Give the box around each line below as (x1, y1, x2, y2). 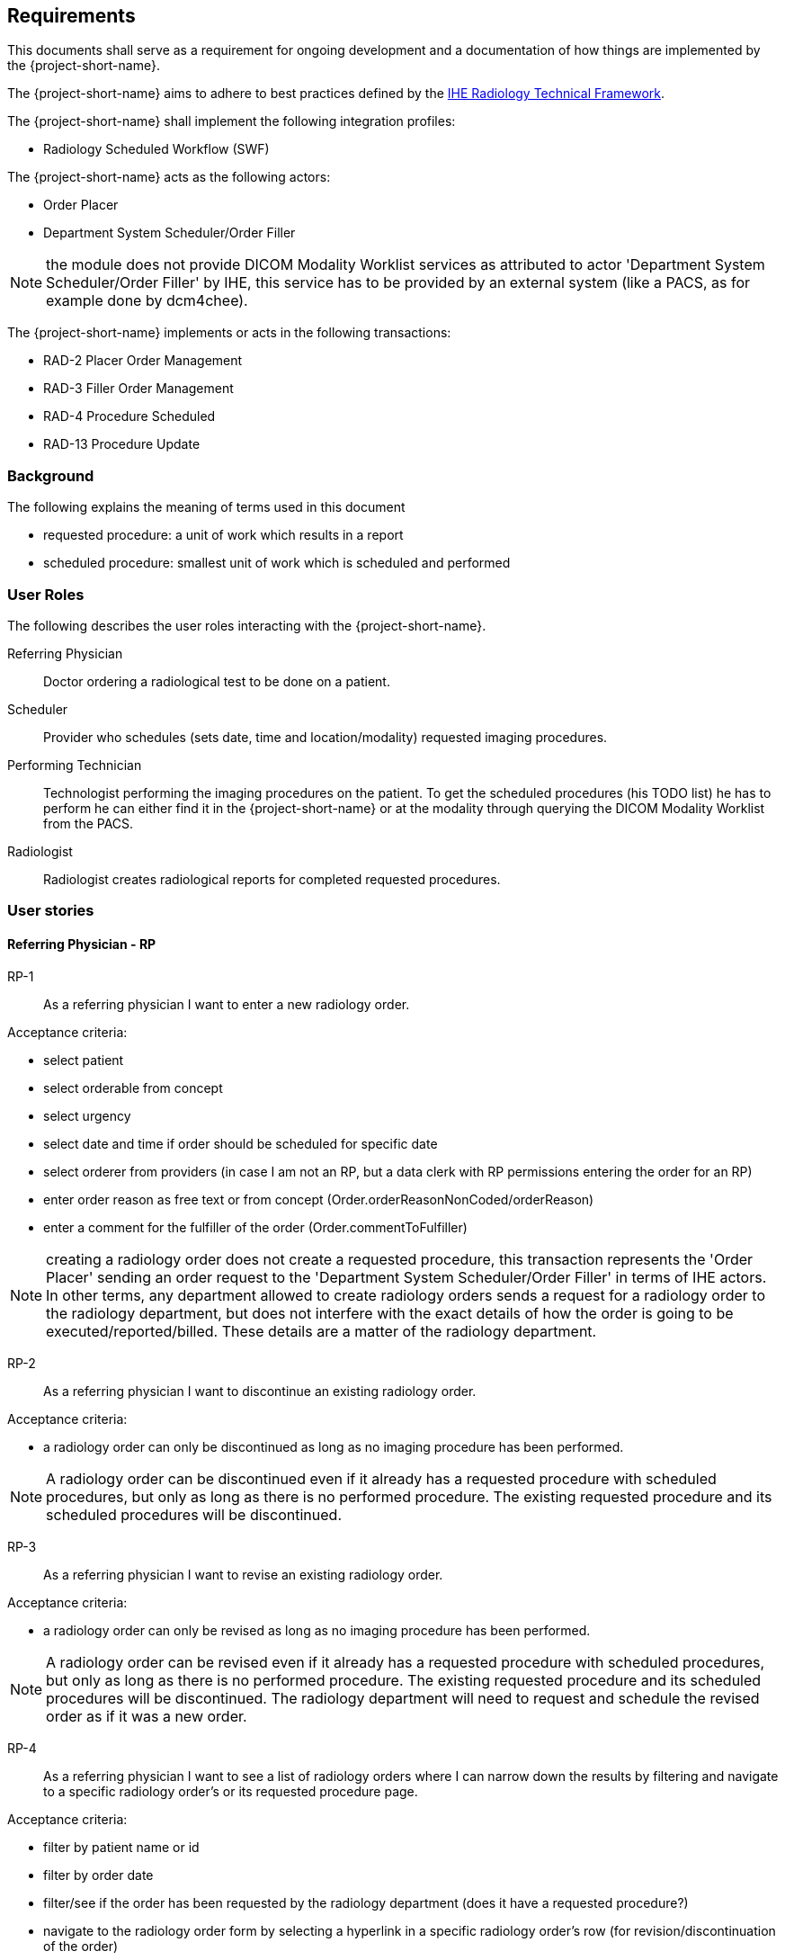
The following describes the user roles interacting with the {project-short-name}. (7, 617, 486, 633)
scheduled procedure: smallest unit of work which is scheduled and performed (43, 555, 511, 571)
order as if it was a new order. (46, 1706, 247, 1725)
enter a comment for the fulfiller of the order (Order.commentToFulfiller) (43, 1219, 468, 1235)
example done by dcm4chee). (46, 291, 248, 310)
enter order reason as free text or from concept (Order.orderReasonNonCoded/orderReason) (43, 1191, 594, 1207)
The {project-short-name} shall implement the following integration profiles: (7, 113, 456, 130)
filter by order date (43, 1866, 154, 1883)
